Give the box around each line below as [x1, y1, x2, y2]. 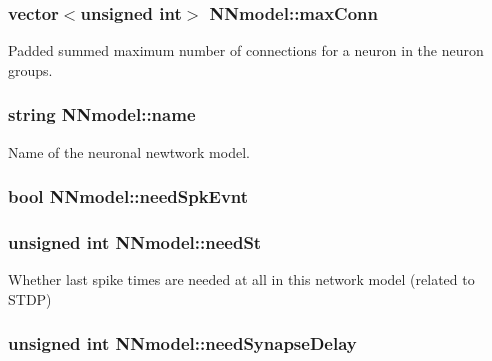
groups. [8, 59, 53, 80]
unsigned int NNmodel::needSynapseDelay [8, 331, 357, 356]
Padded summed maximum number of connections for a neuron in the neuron [8, 40, 484, 61]
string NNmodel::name [8, 102, 196, 127]
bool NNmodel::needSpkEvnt [8, 184, 249, 209]
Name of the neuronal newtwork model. [8, 141, 250, 162]
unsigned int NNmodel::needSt [8, 229, 262, 254]
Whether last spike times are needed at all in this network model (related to [8, 269, 475, 290]
